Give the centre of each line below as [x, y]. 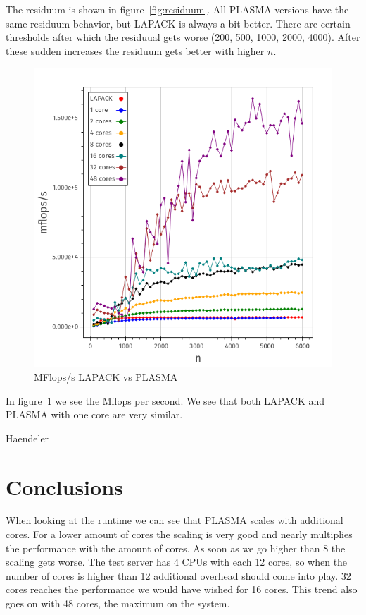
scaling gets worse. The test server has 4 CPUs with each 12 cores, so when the [177, 562]
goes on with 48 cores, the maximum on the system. [118, 603]
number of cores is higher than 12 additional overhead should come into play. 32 [178, 575]
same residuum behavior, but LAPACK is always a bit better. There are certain [178, 23]
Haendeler [27, 438]
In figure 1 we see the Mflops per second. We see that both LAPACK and [165, 400]
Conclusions [64, 486]
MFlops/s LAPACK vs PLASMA [106, 376]
